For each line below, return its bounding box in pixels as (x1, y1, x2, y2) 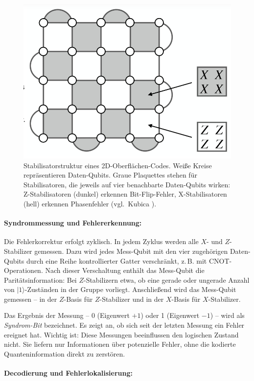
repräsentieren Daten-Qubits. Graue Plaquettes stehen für (23, 170, 197, 180)
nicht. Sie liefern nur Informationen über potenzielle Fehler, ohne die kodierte (4, 339, 236, 349)
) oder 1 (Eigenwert (140, 310, 200, 320)
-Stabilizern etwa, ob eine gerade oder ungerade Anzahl (83, 274, 250, 285)
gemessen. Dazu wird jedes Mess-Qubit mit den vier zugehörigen (34, 246, 228, 256)
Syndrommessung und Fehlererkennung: (4, 218, 142, 228)
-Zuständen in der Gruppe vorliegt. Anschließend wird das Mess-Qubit (24, 284, 236, 294)
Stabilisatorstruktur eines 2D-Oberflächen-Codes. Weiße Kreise (23, 160, 212, 170)
